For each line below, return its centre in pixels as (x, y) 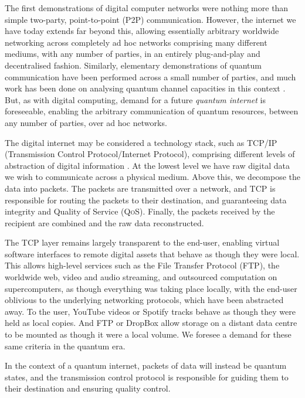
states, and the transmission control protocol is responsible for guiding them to (147, 377)
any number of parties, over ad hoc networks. (86, 122)
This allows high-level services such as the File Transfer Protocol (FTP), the (142, 265)
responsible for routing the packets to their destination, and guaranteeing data (146, 200)
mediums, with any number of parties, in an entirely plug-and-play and (133, 54)
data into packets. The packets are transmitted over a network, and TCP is (140, 188)
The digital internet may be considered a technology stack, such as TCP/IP (141, 142)
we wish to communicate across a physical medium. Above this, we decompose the (153, 177)
